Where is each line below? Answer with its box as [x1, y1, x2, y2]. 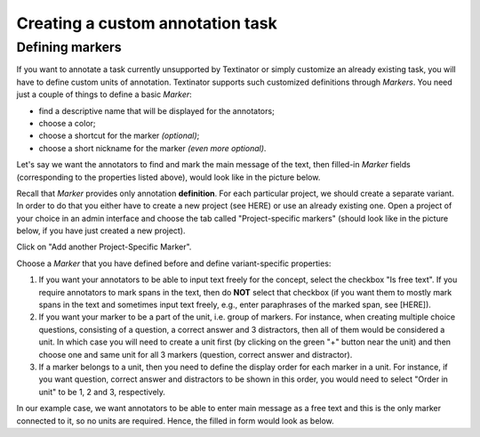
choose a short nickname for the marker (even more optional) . [38, 142, 267, 153]
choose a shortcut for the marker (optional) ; [38, 130, 200, 142]
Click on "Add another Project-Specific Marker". [16, 241, 192, 253]
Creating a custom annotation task [16, 13, 277, 33]
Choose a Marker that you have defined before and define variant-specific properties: [16, 258, 332, 269]
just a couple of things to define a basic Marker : [16, 89, 193, 100]
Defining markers [16, 39, 122, 55]
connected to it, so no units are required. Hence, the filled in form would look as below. [16, 415, 335, 426]
